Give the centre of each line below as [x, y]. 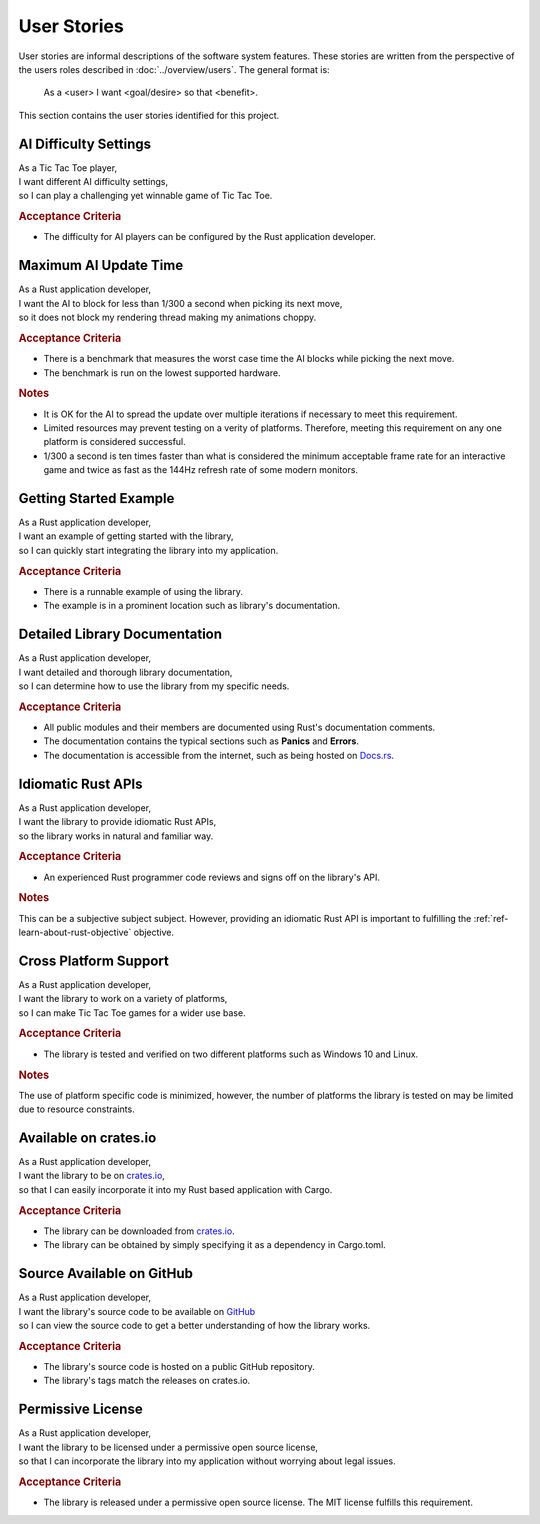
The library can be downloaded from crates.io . [139, 1231]
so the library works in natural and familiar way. [116, 836]
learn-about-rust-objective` [75, 932]
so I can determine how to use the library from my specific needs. [154, 686]
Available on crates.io [87, 1137]
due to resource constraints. [76, 1109]
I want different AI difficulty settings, [93, 182]
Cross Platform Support [93, 960]
